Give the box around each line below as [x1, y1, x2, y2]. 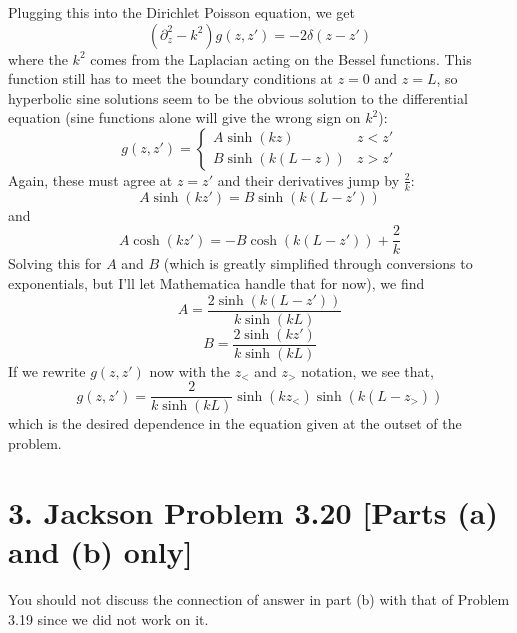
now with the [149, 360, 231, 381]
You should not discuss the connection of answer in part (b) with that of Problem [8, 588, 510, 609]
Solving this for [8, 253, 102, 274]
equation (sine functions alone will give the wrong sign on [8, 107, 361, 128]
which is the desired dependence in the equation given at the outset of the [8, 413, 462, 434]
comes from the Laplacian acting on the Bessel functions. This [90, 48, 472, 69]
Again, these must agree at [8, 169, 173, 190]
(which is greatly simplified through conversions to [163, 253, 473, 274]
